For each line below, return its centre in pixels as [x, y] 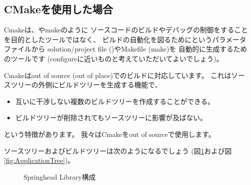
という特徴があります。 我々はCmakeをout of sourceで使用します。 [110, 134]
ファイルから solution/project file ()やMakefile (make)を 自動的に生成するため [125, 49]
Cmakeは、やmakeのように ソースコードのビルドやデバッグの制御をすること [126, 30]
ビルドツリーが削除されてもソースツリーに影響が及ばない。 [111, 118]
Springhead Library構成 [60, 176]
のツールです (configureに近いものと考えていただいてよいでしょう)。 [114, 58]
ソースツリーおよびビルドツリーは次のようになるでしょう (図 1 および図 [118, 150]
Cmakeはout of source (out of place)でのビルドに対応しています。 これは [118, 75]
